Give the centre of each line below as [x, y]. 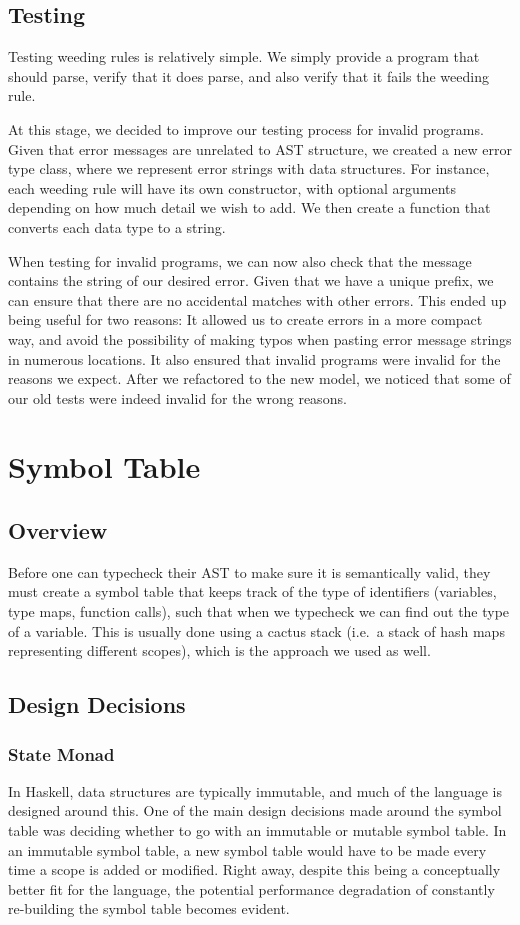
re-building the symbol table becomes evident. [149, 908]
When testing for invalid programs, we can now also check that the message [240, 260]
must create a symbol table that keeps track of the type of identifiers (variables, [252, 591]
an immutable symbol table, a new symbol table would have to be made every [247, 849]
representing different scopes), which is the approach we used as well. [219, 650]
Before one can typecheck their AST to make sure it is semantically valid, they [249, 571]
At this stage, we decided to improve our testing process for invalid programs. [246, 128]
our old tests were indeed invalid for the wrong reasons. [177, 397]
